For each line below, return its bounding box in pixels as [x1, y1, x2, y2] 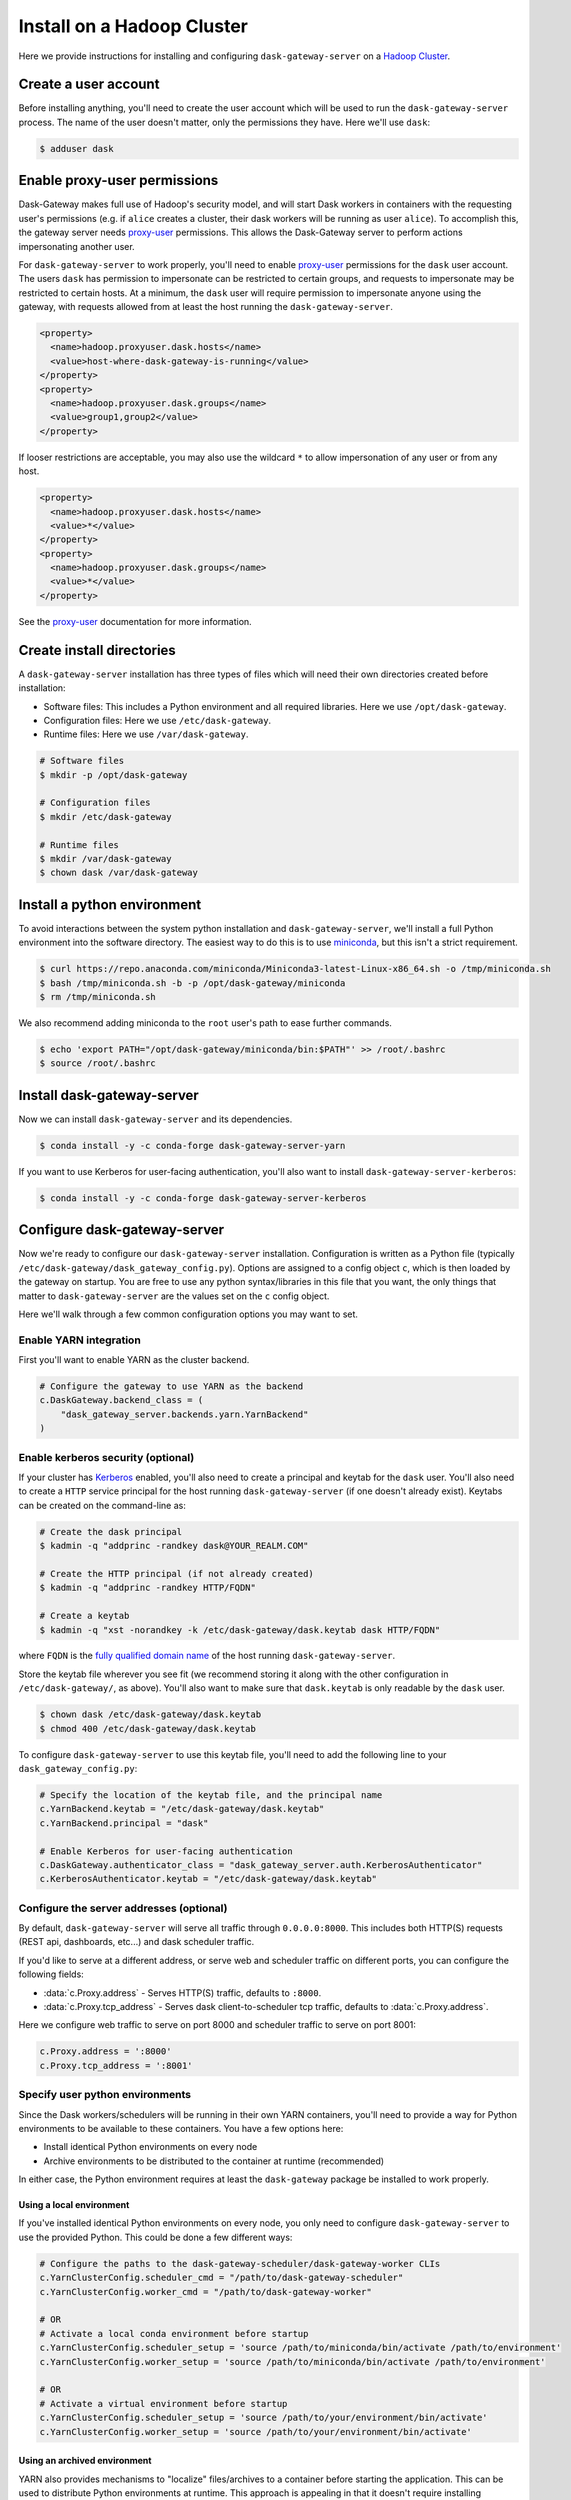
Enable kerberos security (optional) [18, 1450, 195, 1464]
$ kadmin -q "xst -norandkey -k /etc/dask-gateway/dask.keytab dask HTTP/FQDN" [39, 1624, 441, 1635]
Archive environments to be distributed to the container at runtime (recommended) [43, 2155, 385, 2167]
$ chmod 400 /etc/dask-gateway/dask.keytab [39, 1723, 257, 1734]
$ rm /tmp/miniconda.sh [39, 991, 157, 1003]
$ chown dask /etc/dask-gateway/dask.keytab [39, 1709, 262, 1720]
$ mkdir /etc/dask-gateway [39, 811, 172, 822]
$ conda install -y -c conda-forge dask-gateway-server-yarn [39, 1140, 346, 1151]
